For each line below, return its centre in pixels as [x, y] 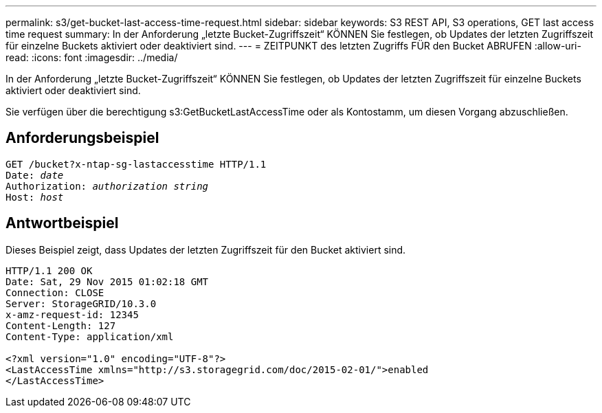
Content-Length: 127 [61, 325]
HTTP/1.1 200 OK [49, 270]
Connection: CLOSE [55, 292]
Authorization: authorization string [107, 186]
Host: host [35, 197]
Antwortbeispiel [62, 223]
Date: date [35, 175]
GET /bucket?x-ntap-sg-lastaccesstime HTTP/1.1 [136, 164]
